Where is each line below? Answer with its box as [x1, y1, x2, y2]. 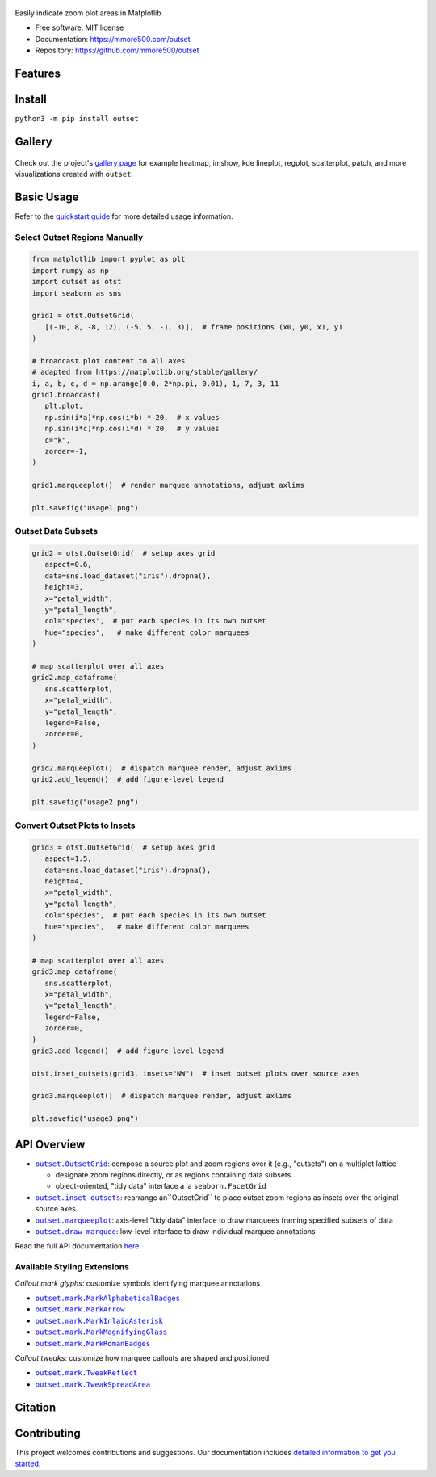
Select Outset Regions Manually [15, 231, 144, 242]
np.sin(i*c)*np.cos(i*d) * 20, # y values [44, 424, 220, 434]
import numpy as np [31, 266, 109, 275]
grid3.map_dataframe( [31, 967, 118, 976]
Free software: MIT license [35, 23, 124, 32]
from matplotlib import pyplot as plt [31, 254, 186, 264]
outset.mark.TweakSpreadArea [35, 1379, 151, 1389]
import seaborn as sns [31, 288, 122, 298]
